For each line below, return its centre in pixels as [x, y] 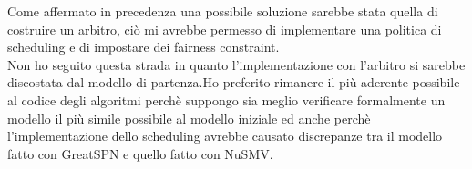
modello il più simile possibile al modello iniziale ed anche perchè [189, 118]
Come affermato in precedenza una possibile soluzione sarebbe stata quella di [223, 11]
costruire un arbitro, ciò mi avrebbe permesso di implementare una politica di [225, 29]
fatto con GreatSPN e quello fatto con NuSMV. [140, 153]
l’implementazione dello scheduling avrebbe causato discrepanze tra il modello [225, 136]
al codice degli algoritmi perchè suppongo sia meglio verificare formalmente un [226, 99]
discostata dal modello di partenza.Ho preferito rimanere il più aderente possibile [234, 82]
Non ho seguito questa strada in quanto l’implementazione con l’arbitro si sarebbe [236, 64]
